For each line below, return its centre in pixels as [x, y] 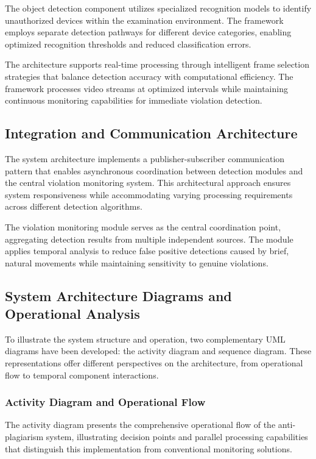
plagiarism [24, 437]
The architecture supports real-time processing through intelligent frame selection [157, 64]
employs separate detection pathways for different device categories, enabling [148, 32]
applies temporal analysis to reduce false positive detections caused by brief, [147, 251]
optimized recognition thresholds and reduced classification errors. [128, 44]
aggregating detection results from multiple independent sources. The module [149, 239]
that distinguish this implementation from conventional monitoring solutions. [149, 448]
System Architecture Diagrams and [118, 295]
